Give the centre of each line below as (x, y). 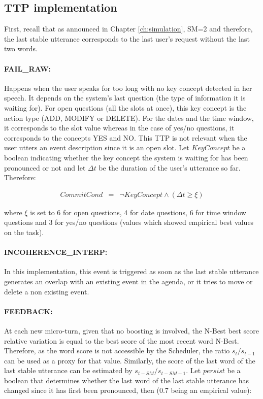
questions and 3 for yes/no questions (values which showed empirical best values (129, 222)
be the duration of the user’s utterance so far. (170, 167)
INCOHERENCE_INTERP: (56, 252)
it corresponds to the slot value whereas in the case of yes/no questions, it (119, 128)
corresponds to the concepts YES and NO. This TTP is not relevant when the (126, 137)
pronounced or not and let (45, 167)
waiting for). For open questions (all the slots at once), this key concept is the (125, 107)
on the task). (24, 232)
